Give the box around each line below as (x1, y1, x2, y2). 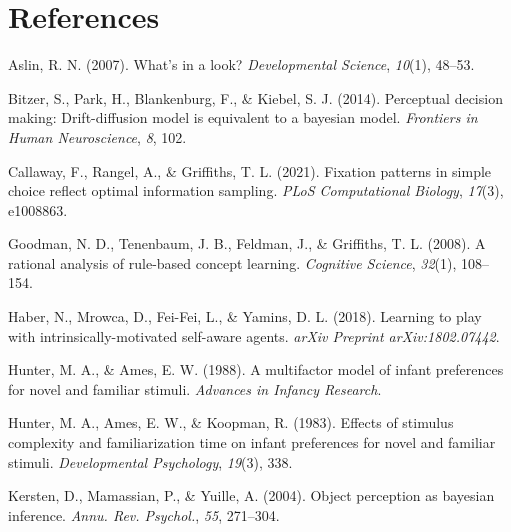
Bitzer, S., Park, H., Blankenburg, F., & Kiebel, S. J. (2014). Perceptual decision (8, 87, 503, 108)
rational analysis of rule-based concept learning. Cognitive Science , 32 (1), (8, 252, 457, 273)
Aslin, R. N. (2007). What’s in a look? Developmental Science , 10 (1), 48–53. (8, 54, 475, 75)
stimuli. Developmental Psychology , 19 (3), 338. (8, 451, 293, 472)
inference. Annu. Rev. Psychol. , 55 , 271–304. (8, 504, 280, 525)
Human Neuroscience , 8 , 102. (8, 126, 187, 147)
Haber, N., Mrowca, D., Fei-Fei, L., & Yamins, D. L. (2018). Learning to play (8, 306, 482, 327)
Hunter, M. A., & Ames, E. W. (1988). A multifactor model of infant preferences (8, 359, 504, 380)
